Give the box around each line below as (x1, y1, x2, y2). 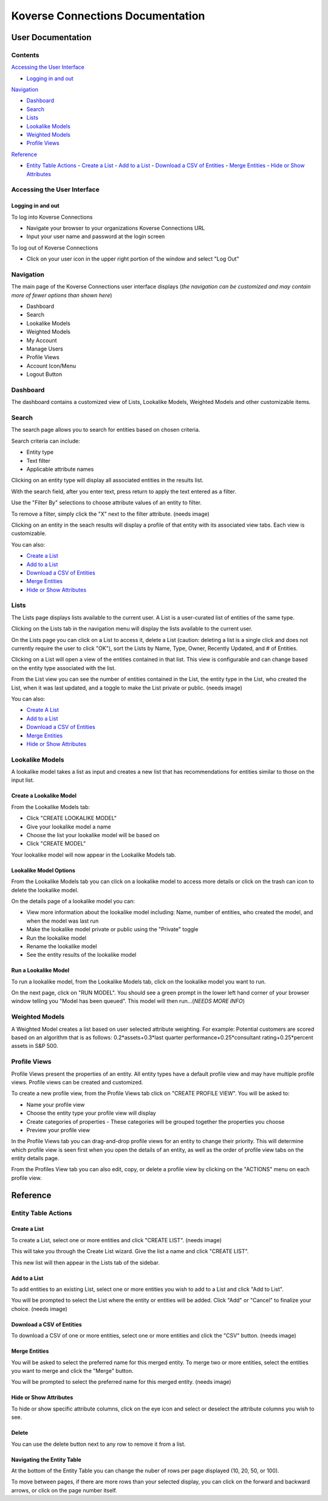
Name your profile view (26, 1101, 85, 1108)
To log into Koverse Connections (11, 213, 93, 221)
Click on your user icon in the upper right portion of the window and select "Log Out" (26, 255, 239, 262)
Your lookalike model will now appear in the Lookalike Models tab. (11, 851, 176, 858)
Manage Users (26, 345, 63, 352)
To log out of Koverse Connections (11, 244, 98, 251)
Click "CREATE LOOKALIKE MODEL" (26, 815, 117, 822)
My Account (26, 337, 57, 344)
